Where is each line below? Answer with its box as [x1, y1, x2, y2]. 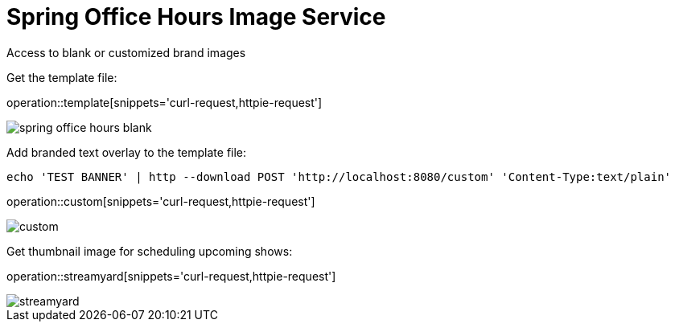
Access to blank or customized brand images [6, 45, 246, 59]
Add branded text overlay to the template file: [6, 145, 247, 159]
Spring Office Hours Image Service [6, 3, 386, 31]
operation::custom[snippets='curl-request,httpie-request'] [6, 194, 315, 208]
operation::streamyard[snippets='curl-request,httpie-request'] [6, 269, 336, 283]
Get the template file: [6, 70, 117, 84]
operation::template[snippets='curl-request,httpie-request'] [6, 95, 323, 109]
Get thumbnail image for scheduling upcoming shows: [6, 244, 293, 258]
